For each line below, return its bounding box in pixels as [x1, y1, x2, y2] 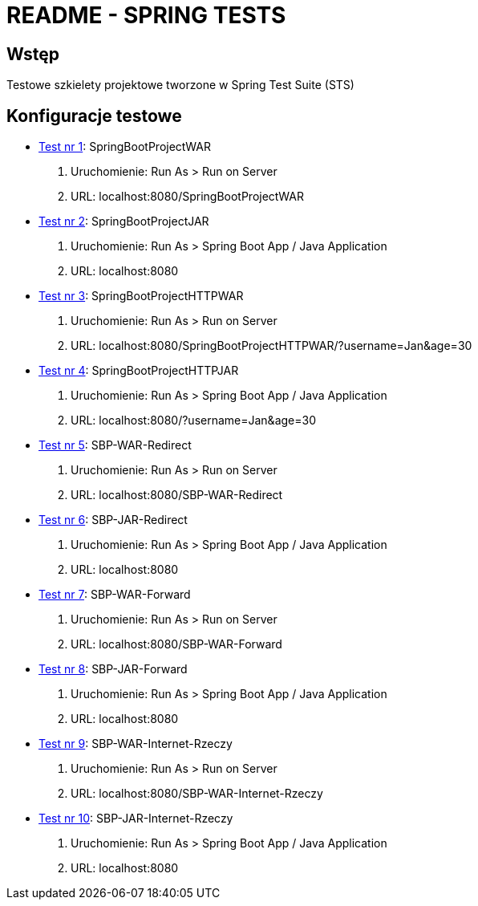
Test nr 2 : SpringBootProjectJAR [38, 214, 209, 229]
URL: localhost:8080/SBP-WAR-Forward [71, 637, 282, 652]
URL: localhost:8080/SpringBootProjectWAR [71, 189, 304, 204]
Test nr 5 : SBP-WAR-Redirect [38, 438, 192, 453]
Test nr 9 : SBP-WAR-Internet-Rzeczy [38, 737, 233, 751]
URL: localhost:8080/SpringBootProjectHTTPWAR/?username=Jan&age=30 [71, 339, 472, 353]
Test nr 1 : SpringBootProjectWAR [38, 140, 211, 154]
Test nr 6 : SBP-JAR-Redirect [38, 513, 188, 527]
